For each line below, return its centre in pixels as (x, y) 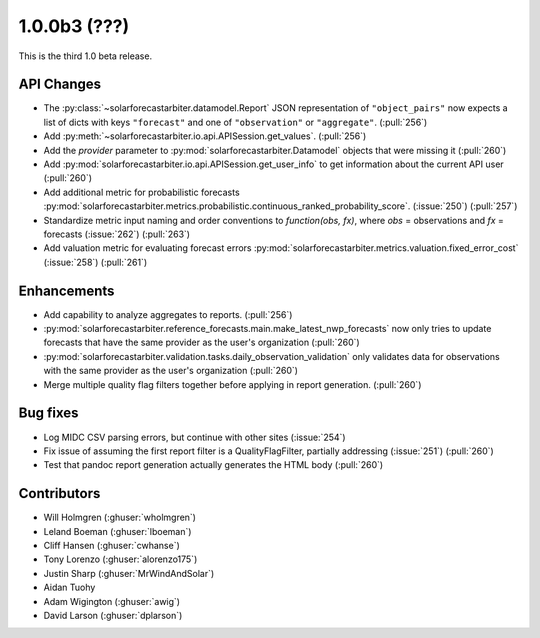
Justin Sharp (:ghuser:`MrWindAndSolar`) (129, 573)
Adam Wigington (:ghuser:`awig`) (111, 601)
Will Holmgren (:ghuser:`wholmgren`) (120, 517)
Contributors (59, 493)
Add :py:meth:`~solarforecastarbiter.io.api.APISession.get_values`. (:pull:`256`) (205, 136)
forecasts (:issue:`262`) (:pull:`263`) (116, 234)
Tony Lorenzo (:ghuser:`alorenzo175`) (120, 559)
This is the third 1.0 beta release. (85, 56)
